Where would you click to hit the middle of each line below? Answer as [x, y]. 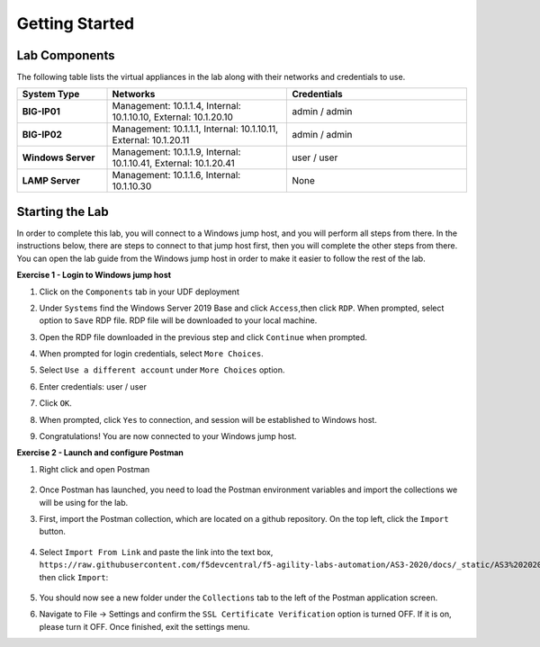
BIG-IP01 [41, 112]
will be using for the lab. [84, 502]
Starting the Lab [63, 211]
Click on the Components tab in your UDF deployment [139, 292]
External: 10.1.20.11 [151, 140]
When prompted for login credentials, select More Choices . [152, 354]
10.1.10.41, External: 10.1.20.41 [174, 164]
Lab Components [66, 55]
